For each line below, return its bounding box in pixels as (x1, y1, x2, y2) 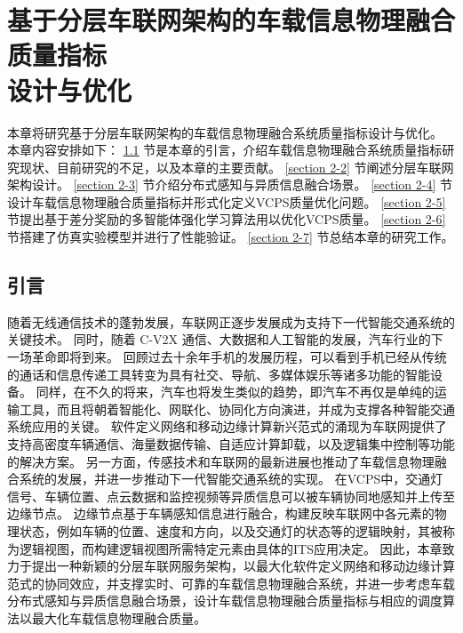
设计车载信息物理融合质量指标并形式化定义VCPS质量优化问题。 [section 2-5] (7, 192, 446, 211)
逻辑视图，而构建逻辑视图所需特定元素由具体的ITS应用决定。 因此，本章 (19, 539, 443, 557)
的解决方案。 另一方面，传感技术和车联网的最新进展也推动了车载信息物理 (7, 452, 435, 470)
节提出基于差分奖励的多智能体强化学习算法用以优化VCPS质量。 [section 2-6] (7, 210, 446, 228)
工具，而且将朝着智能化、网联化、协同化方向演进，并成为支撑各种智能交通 (19, 399, 455, 418)
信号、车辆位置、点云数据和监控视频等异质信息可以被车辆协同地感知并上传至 (7, 486, 455, 505)
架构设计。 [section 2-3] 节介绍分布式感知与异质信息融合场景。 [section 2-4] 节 (7, 175, 453, 194)
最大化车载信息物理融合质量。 (31, 608, 206, 627)
